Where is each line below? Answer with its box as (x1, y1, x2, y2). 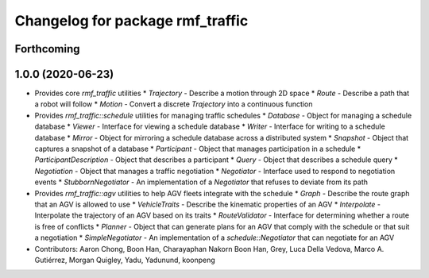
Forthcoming (14, 42, 80, 56)
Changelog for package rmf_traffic (14, 12, 249, 29)
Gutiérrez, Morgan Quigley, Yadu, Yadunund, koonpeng (34, 255, 216, 264)
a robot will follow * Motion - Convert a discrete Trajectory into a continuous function (34, 99, 313, 109)
